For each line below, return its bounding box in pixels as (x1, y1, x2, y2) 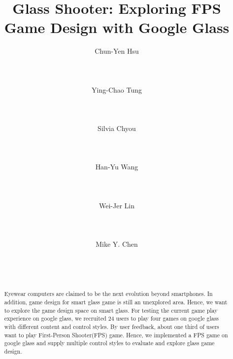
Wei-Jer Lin (99, 200, 134, 210)
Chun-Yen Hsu (95, 46, 139, 56)
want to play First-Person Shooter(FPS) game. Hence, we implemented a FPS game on (4, 330, 228, 339)
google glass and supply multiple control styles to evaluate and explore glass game (4, 339, 215, 347)
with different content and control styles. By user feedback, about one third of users (4, 322, 219, 330)
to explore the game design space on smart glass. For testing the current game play (4, 306, 218, 314)
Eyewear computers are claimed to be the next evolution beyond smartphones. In (4, 290, 213, 298)
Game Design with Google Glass (4, 17, 230, 37)
